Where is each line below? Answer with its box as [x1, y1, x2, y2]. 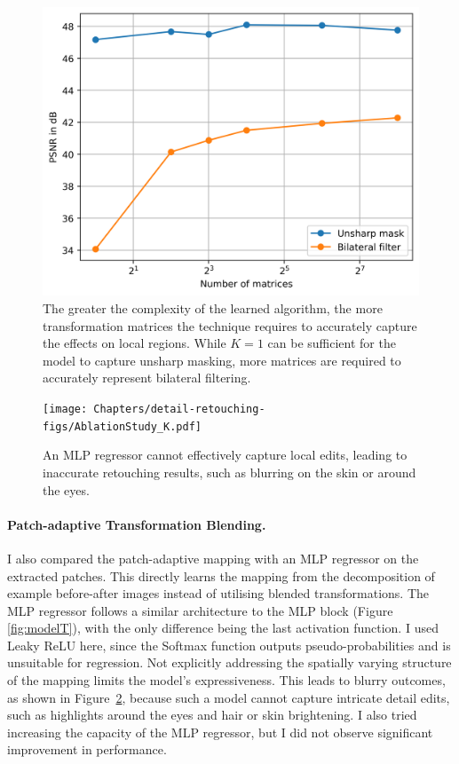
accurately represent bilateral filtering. [43, 368, 251, 387]
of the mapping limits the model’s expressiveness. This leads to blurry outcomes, [7, 671, 446, 689]
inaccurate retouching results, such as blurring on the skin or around [43, 462, 416, 481]
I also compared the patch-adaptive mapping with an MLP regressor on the [7, 548, 419, 567]
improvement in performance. [7, 740, 167, 759]
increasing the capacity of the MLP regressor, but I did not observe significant [7, 722, 433, 741]
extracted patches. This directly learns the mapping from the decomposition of [7, 566, 435, 585]
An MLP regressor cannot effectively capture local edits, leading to [43, 445, 408, 464]
